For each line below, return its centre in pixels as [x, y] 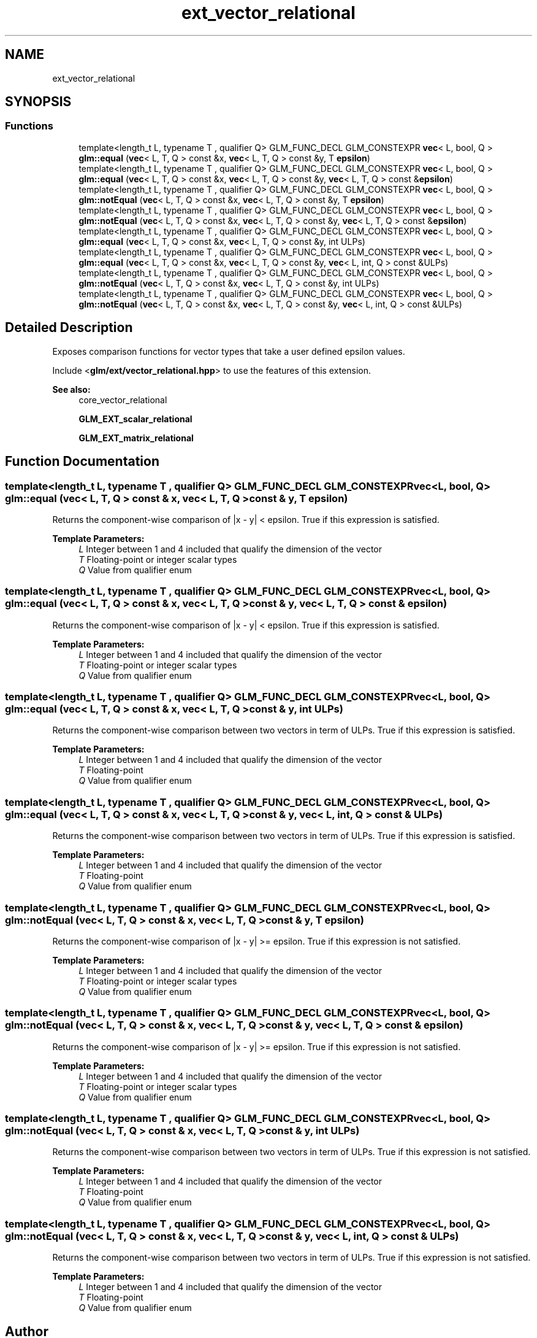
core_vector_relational [123, 400]
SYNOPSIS [38, 102]
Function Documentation [82, 462]
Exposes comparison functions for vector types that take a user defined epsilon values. [229, 351]
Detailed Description [69, 328]
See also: [71, 389]
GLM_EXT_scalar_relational [135, 419]
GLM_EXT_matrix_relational [136, 438]
